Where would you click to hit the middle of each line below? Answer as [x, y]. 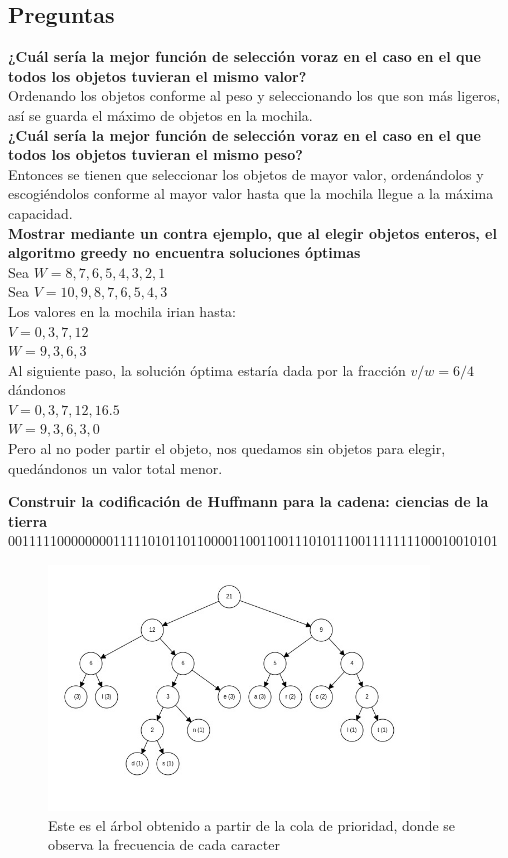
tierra [28, 520]
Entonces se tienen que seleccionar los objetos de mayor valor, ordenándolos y [246, 173]
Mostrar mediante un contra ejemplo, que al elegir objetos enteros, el [252, 232]
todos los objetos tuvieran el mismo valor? [157, 75]
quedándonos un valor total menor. [115, 467]
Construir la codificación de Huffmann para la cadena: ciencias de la [248, 501]
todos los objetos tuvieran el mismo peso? [155, 154]
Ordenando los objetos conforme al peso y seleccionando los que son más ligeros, [254, 95]
